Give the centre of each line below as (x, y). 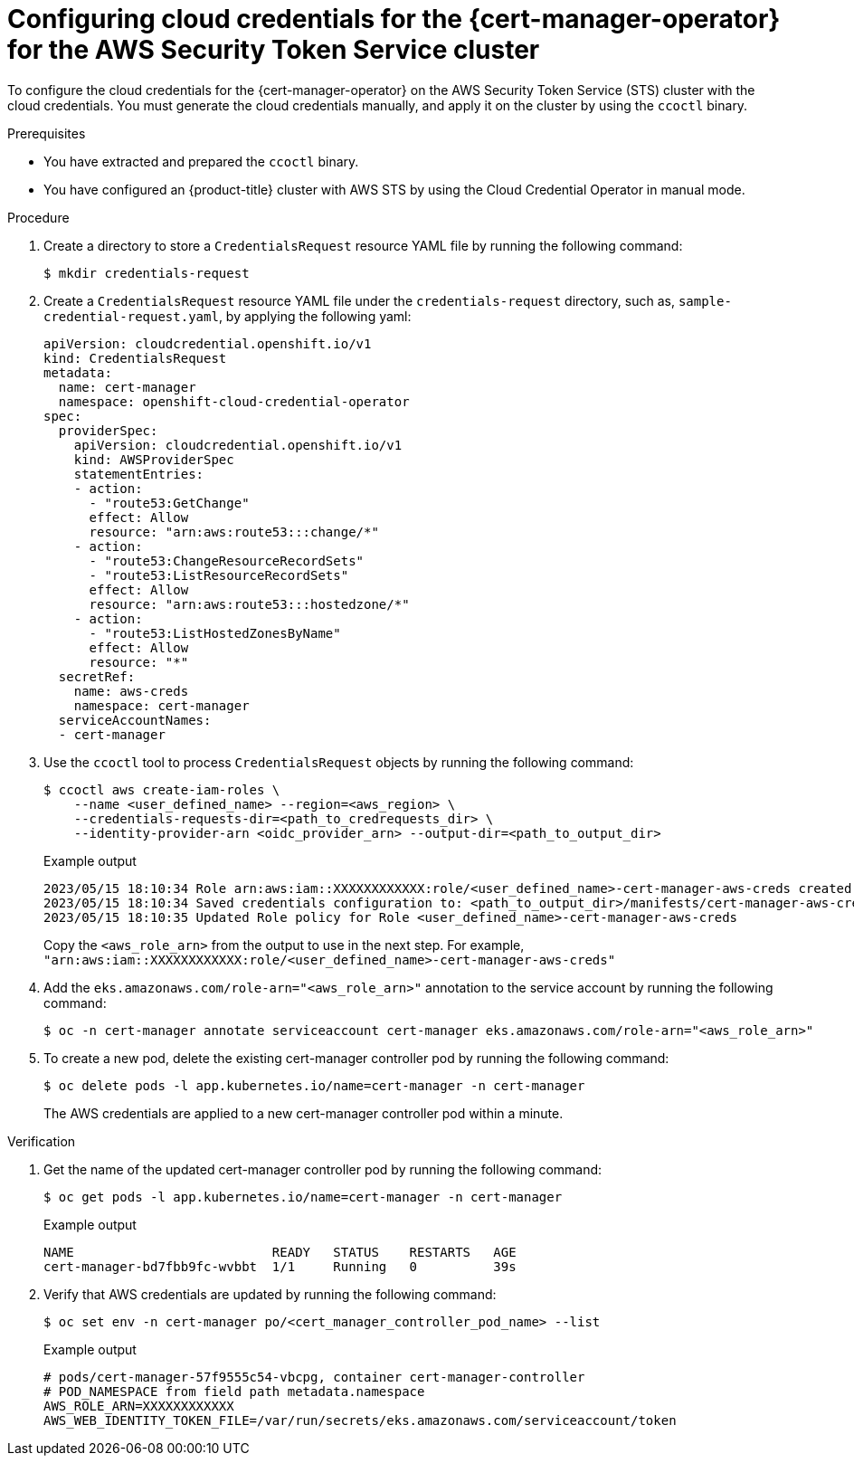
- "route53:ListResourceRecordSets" (219, 575)
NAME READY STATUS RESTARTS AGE (280, 1252)
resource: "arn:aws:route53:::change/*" (234, 532)
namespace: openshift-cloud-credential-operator (234, 401)
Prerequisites (47, 133)
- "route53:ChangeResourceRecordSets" (227, 560)
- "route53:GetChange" (169, 503)
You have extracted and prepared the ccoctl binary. (201, 161)
